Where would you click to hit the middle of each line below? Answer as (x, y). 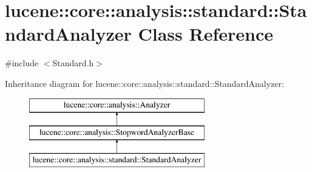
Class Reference (205, 34)
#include (22, 63)
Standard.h (73, 63)
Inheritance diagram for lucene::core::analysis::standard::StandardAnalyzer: (144, 83)
